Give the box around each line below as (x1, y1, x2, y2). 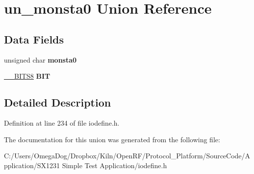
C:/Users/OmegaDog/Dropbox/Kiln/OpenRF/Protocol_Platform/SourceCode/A (4, 151, 251, 161)
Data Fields (4, 31, 64, 46)
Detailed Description (4, 95, 111, 110)
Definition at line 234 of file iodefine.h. (4, 117, 120, 128)
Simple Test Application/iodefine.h (62, 160, 167, 170)
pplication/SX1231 (4, 160, 60, 170)
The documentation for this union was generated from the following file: (4, 134, 220, 144)
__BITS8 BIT (4, 71, 51, 81)
